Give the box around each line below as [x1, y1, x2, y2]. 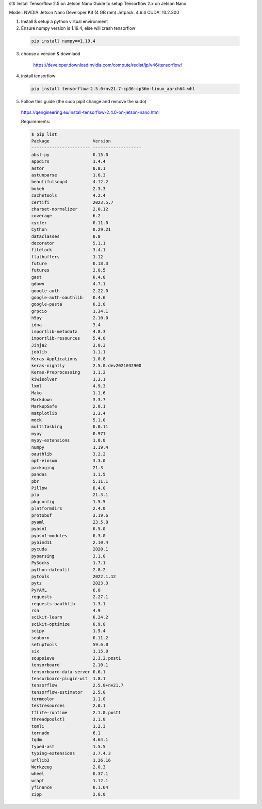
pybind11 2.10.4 [31, 540, 109, 545]
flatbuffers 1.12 [31, 254, 103, 260]
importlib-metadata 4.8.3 [31, 329, 106, 334]
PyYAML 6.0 [31, 587, 101, 593]
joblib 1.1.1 [31, 349, 106, 355]
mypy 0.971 [31, 431, 106, 436]
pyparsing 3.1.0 [31, 553, 106, 559]
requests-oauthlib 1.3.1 [31, 601, 106, 606]
